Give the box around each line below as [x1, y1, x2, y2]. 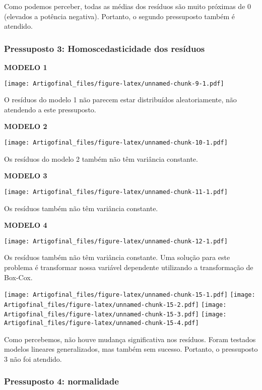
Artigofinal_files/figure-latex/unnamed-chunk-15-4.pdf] [4, 319, 199, 327]
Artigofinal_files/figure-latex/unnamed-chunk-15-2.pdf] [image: [4, 301, 227, 308]
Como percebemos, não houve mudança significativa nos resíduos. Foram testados [4, 334, 256, 344]
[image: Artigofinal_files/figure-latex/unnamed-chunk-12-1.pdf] [4, 237, 228, 245]
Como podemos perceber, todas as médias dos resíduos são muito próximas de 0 [4, 1, 251, 11]
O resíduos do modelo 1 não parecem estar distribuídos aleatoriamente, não [4, 94, 237, 105]
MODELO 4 [4, 220, 47, 230]
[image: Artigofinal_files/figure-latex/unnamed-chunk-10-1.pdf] [4, 139, 228, 147]
